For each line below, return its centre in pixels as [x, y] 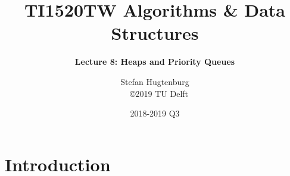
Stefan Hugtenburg [155, 81]
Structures [155, 33]
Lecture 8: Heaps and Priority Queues [155, 62]
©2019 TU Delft [159, 93]
